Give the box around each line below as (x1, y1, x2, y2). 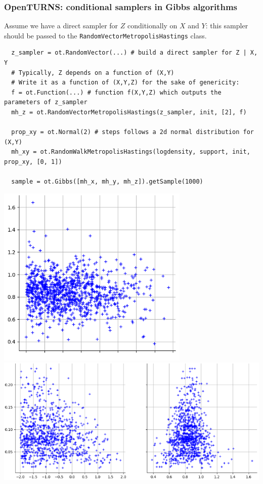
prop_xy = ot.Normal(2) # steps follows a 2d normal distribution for (11, 128, 254, 136)
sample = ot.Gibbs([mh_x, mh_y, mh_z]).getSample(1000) (11, 178, 203, 186)
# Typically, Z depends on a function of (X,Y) (11, 69, 174, 76)
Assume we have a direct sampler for (4, 20, 118, 31)
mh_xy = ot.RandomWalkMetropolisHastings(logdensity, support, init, (11, 148, 250, 156)
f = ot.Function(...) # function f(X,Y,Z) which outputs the (11, 89, 222, 96)
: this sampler (205, 20, 248, 31)
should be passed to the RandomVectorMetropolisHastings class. (4, 30, 207, 40)
